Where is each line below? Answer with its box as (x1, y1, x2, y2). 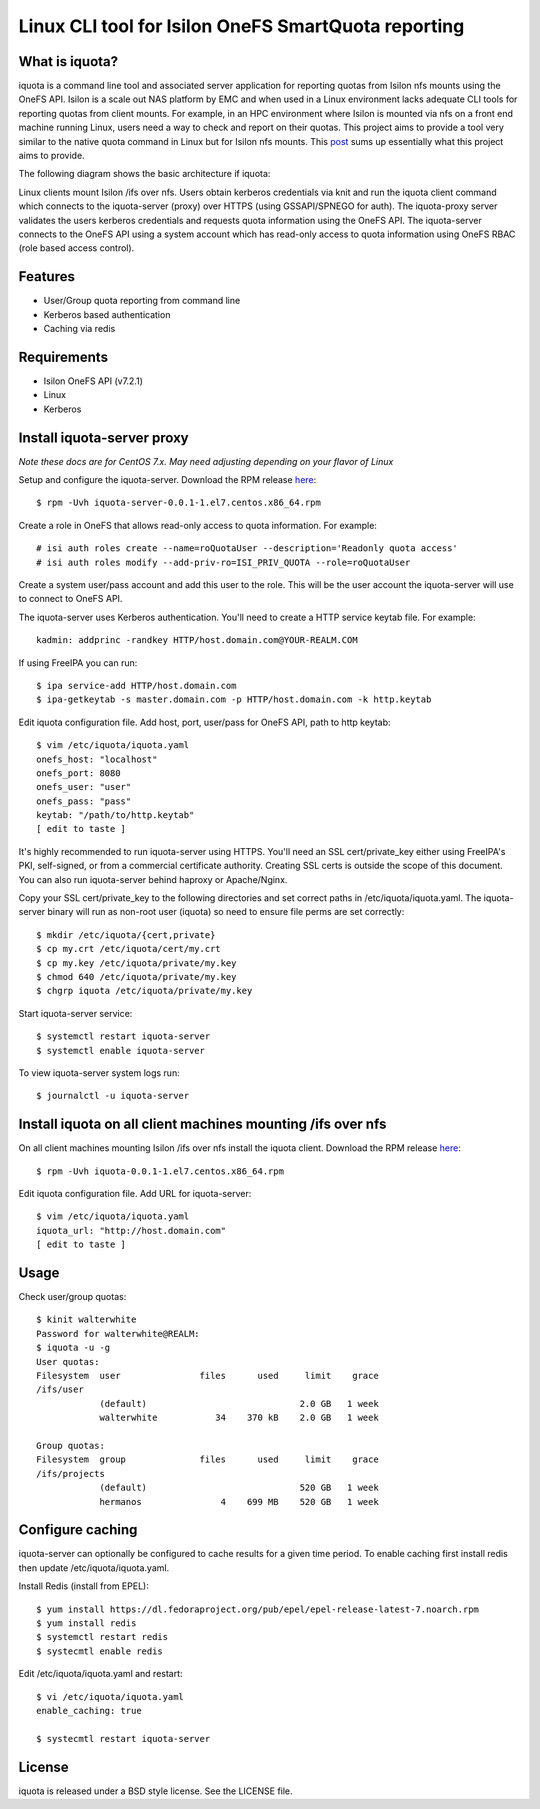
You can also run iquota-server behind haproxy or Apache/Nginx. (18, 873, 288, 885)
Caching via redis (43, 323, 116, 335)
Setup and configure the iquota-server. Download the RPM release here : (18, 474, 317, 486)
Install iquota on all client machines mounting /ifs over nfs (18, 1116, 387, 1133)
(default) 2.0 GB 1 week (99, 1398, 379, 1409)
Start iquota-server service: (18, 1007, 133, 1019)
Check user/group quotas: (18, 1291, 127, 1303)
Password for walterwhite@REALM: (36, 1328, 200, 1339)
